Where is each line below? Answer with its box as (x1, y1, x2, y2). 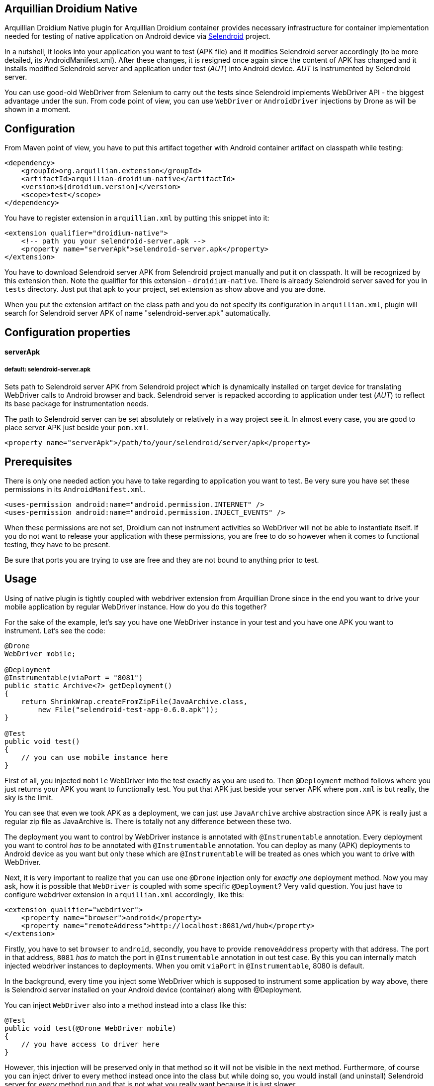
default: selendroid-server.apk (4, 365, 90, 373)
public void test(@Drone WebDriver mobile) (4, 1024, 176, 1032)
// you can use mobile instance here (21, 753, 168, 761)
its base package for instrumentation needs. (4, 399, 149, 408)
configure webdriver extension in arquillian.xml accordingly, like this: (4, 890, 244, 899)
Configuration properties (4, 326, 131, 339)
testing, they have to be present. (4, 540, 110, 549)
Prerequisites (4, 455, 72, 468)
